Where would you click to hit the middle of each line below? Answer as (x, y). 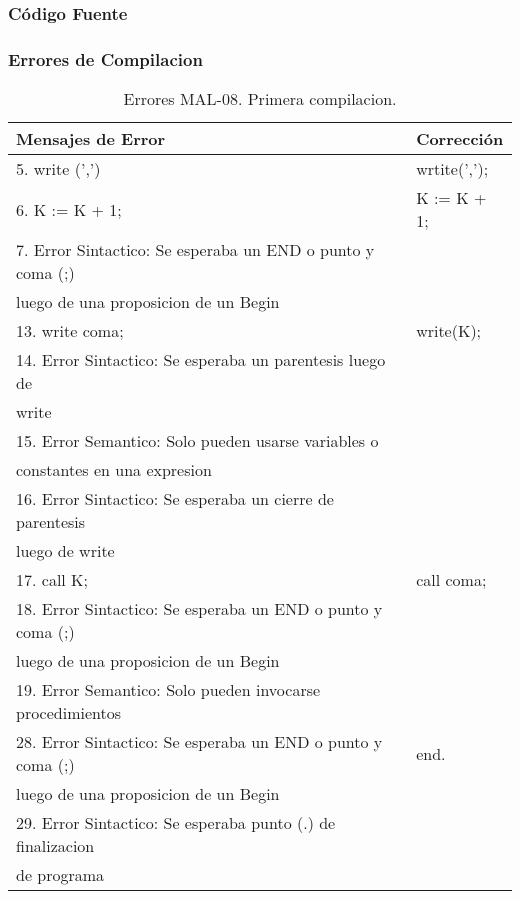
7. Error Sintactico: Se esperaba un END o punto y (195, 250)
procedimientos (69, 713)
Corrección (460, 139)
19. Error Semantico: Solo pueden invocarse (168, 690)
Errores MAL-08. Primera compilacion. (260, 99)
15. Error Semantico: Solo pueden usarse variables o (197, 441)
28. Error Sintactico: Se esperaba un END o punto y (199, 742)
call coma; (451, 580)
